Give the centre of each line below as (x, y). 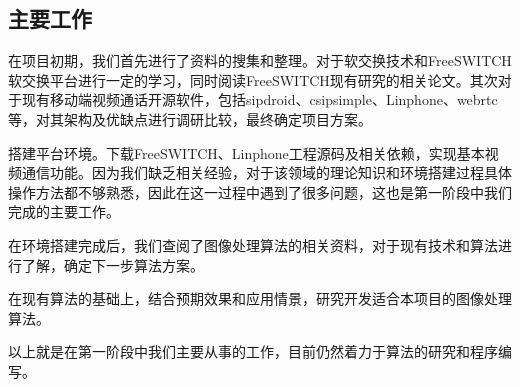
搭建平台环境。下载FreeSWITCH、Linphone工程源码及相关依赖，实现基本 (246, 152)
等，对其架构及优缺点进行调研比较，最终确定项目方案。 (190, 118)
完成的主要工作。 (64, 211)
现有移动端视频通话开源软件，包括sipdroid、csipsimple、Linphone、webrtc (259, 99)
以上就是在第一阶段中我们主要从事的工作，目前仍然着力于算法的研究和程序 (253, 351)
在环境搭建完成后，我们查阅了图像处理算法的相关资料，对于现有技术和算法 (253, 244)
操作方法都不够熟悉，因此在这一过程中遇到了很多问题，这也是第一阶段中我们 (260, 191)
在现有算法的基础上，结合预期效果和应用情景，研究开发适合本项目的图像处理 (260, 298)
